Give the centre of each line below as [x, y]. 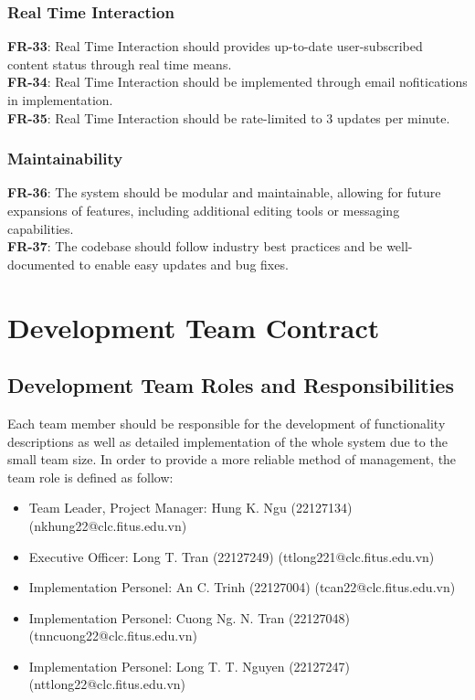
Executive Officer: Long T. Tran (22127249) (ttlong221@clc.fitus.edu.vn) [232, 556]
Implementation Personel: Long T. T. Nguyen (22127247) [190, 666]
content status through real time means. [120, 64]
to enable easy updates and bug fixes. [184, 264]
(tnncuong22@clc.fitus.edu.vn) [113, 636]
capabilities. [41, 228]
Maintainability [65, 159]
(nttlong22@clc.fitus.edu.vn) [107, 684]
